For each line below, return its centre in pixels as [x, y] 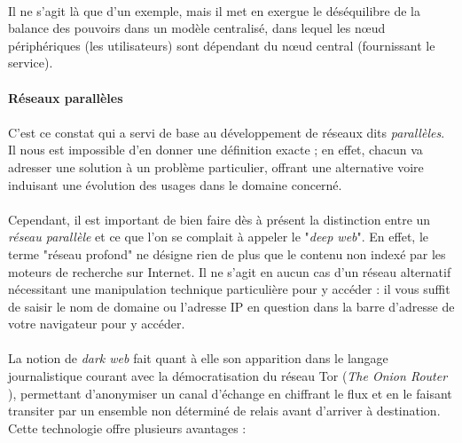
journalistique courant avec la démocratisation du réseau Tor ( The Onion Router [228, 376]
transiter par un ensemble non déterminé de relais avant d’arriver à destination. [224, 411]
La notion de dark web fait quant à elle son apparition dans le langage [198, 358]
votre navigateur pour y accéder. [97, 324]
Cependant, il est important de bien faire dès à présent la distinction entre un [219, 219]
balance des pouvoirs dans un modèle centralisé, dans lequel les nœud [197, 28]
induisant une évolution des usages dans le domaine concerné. [175, 184]
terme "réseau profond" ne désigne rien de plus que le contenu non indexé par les [227, 253]
